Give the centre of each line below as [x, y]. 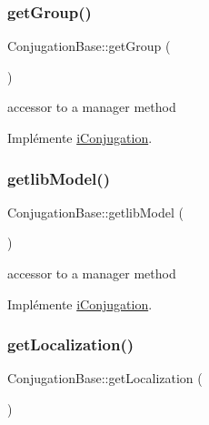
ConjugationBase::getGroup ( [89, 46]
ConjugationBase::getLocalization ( [105, 378]
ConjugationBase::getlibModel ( [95, 212]
